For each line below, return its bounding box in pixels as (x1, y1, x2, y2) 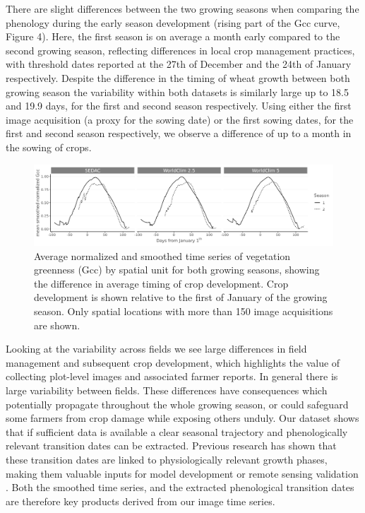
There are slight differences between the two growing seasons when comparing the (6, 1, 359, 16)
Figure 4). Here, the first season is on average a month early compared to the (6, 29, 340, 44)
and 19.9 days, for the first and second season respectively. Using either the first (6, 98, 352, 113)
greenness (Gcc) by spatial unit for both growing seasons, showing (34, 262, 320, 277)
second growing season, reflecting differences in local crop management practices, (6, 42, 355, 57)
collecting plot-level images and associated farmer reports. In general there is (6, 369, 338, 384)
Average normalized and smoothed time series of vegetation (34, 248, 291, 263)
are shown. (34, 317, 80, 332)
